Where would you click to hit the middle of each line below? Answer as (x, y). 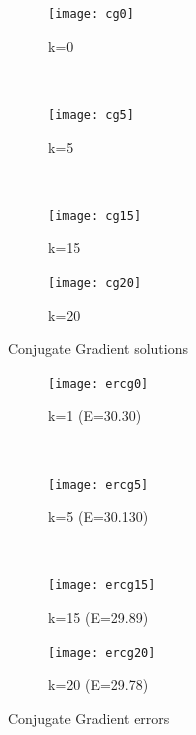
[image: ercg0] (98, 383)
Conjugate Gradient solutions (98, 348)
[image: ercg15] (102, 585)
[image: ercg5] (98, 484)
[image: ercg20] (102, 652)
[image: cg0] (91, 14)
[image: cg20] (95, 282)
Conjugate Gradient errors (89, 717)
